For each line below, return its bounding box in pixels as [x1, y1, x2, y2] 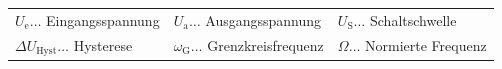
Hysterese [73, 34, 133, 55]
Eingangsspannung [46, 9, 160, 30]
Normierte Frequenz [365, 35, 487, 56]
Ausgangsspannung [205, 9, 322, 30]
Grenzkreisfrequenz [207, 35, 324, 56]
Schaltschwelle [369, 9, 457, 30]
